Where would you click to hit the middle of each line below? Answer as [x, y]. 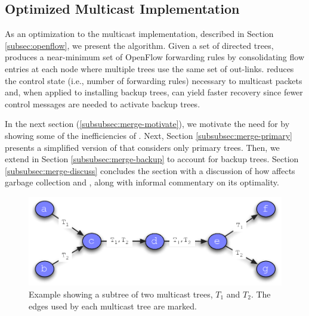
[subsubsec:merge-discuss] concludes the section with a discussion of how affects [150, 170]
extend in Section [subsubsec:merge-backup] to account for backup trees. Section [152, 159]
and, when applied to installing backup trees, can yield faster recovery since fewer [154, 92]
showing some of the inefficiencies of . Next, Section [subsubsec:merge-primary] [149, 135]
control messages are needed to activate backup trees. [103, 103]
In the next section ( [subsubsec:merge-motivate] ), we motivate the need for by [147, 124]
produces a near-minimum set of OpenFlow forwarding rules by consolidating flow [154, 57]
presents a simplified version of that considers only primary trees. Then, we [142, 147]
